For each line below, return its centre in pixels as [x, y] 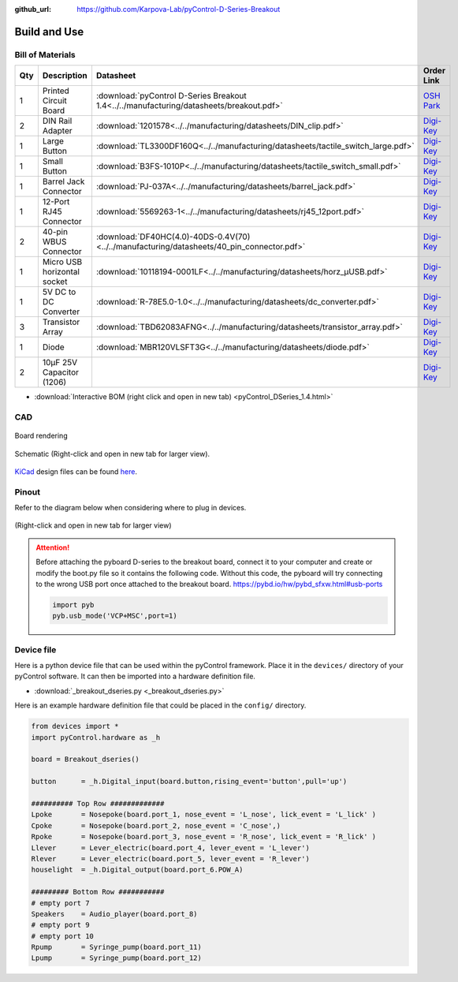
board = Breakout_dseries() [85, 760]
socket [55, 282]
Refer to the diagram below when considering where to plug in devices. [130, 508]
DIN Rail [57, 121]
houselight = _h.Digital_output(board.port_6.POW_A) [137, 870]
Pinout [28, 491]
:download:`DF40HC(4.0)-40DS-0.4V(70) [173, 237]
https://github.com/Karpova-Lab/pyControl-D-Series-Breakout [179, 9]
